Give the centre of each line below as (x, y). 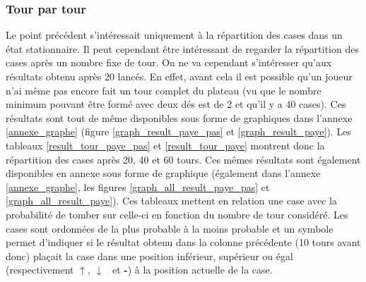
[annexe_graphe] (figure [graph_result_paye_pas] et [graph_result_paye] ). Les (178, 131)
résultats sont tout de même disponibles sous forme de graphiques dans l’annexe (179, 117)
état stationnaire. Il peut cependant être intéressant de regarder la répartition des (182, 48)
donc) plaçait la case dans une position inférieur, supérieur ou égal (149, 256)
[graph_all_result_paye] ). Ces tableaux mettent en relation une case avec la (171, 201)
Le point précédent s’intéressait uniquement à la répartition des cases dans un (174, 35)
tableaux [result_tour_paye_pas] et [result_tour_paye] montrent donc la (165, 145)
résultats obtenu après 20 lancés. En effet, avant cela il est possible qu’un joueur (179, 76)
